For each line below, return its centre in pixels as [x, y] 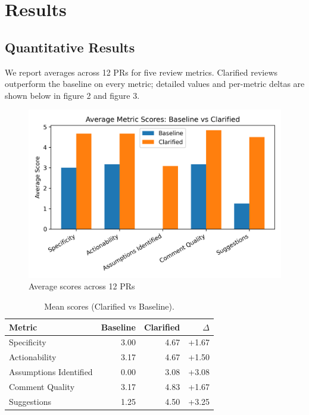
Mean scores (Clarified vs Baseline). [109, 306]
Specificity [28, 342]
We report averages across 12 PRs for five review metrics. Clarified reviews [141, 72]
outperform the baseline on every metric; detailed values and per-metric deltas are [155, 84]
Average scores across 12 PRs [82, 286]
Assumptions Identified [51, 372]
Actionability [33, 357]
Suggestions [30, 401]
